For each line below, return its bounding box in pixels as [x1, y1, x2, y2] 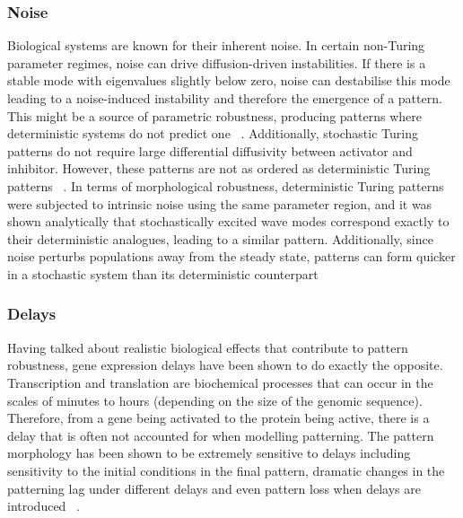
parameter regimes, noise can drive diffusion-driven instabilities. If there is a [7, 53, 426, 72]
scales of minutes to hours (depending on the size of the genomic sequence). [7, 391, 423, 409]
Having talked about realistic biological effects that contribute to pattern [7, 338, 408, 356]
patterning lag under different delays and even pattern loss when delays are [7, 478, 421, 497]
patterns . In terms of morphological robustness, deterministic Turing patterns [7, 176, 444, 195]
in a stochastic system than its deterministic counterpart [7, 264, 319, 283]
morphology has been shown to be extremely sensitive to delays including [7, 443, 411, 462]
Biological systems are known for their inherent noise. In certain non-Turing [7, 36, 425, 55]
